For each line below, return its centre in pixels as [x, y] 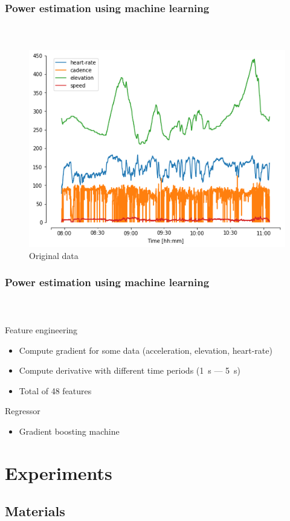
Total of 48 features [55, 390]
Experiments [59, 472]
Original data [54, 255]
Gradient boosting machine [69, 431]
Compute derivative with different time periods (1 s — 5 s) [130, 370]
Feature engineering [41, 329]
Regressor [23, 411]
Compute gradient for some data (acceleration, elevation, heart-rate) [146, 350]
